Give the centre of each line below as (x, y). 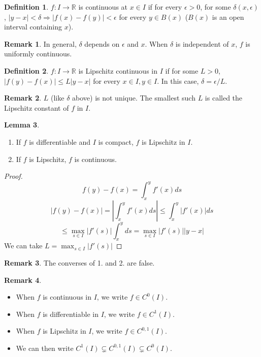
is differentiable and (60, 141)
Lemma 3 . (22, 125)
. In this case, (178, 80)
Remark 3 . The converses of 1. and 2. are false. (79, 262)
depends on (102, 43)
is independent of (202, 43)
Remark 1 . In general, (40, 43)
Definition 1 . (26, 7)
